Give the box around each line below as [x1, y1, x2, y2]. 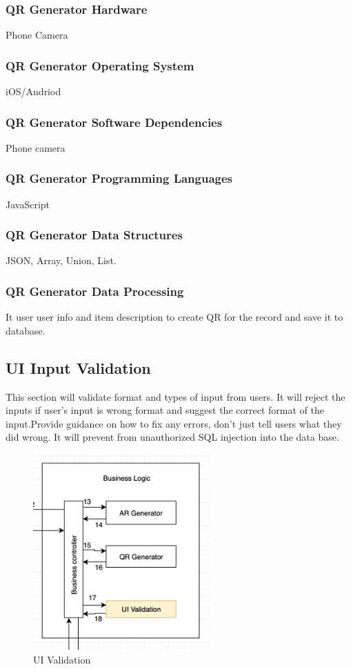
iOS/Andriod [6, 84, 61, 99]
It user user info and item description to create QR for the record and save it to [6, 310, 343, 324]
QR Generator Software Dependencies [6, 113, 223, 130]
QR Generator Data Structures [6, 226, 183, 243]
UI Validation [33, 652, 91, 666]
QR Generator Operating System [6, 57, 194, 74]
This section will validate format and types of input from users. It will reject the [6, 389, 345, 403]
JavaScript [6, 197, 50, 211]
